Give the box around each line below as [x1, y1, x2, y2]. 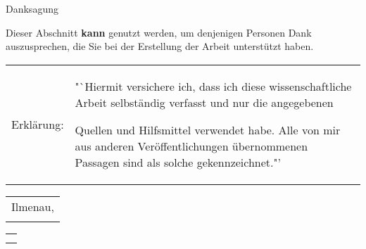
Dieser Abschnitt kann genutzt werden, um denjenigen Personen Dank [6, 25, 312, 39]
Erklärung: [11, 115, 64, 132]
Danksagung [6, 1, 58, 15]
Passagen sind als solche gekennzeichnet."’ [75, 153, 281, 170]
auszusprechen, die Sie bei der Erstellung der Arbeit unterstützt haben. [6, 39, 314, 53]
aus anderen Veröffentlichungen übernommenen [75, 137, 308, 154]
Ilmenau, [11, 198, 54, 215]
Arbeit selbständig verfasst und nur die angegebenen [75, 94, 334, 110]
